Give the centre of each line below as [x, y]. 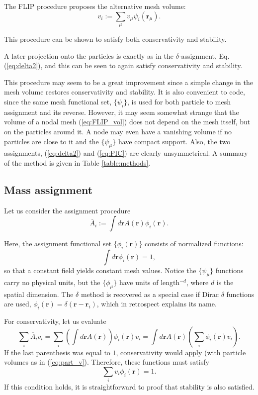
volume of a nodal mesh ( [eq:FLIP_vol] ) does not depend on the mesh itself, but [127, 122]
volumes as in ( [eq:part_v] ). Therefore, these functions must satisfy [107, 362]
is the [225, 282]
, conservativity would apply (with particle [181, 352]
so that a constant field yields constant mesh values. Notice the [100, 270]
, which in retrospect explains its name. [157, 304]
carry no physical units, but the [52, 282]
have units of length [149, 282]
